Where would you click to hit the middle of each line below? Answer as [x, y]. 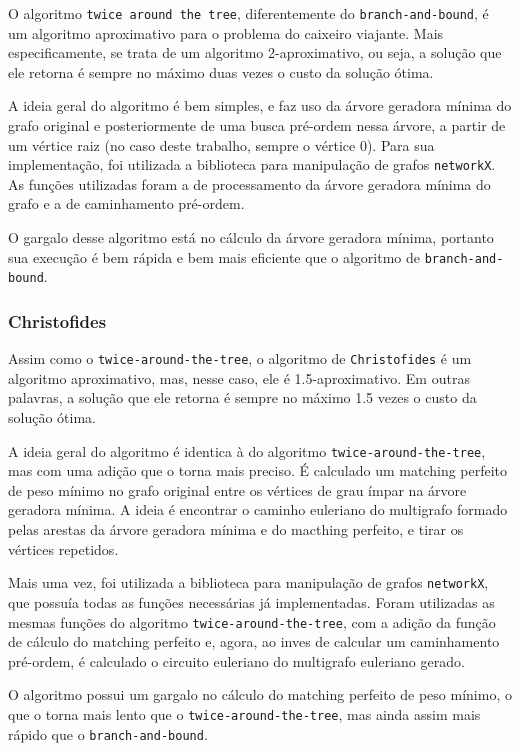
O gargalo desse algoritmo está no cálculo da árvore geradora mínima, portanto [251, 237]
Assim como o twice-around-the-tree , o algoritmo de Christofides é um [240, 358]
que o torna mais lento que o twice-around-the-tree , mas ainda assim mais [244, 713]
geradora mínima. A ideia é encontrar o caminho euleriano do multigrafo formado [258, 509]
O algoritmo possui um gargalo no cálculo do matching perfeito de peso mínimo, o [260, 694]
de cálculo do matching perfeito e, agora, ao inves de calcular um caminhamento [254, 641]
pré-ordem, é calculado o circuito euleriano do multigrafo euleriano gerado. [236, 660]
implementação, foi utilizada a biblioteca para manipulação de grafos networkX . [252, 164]
